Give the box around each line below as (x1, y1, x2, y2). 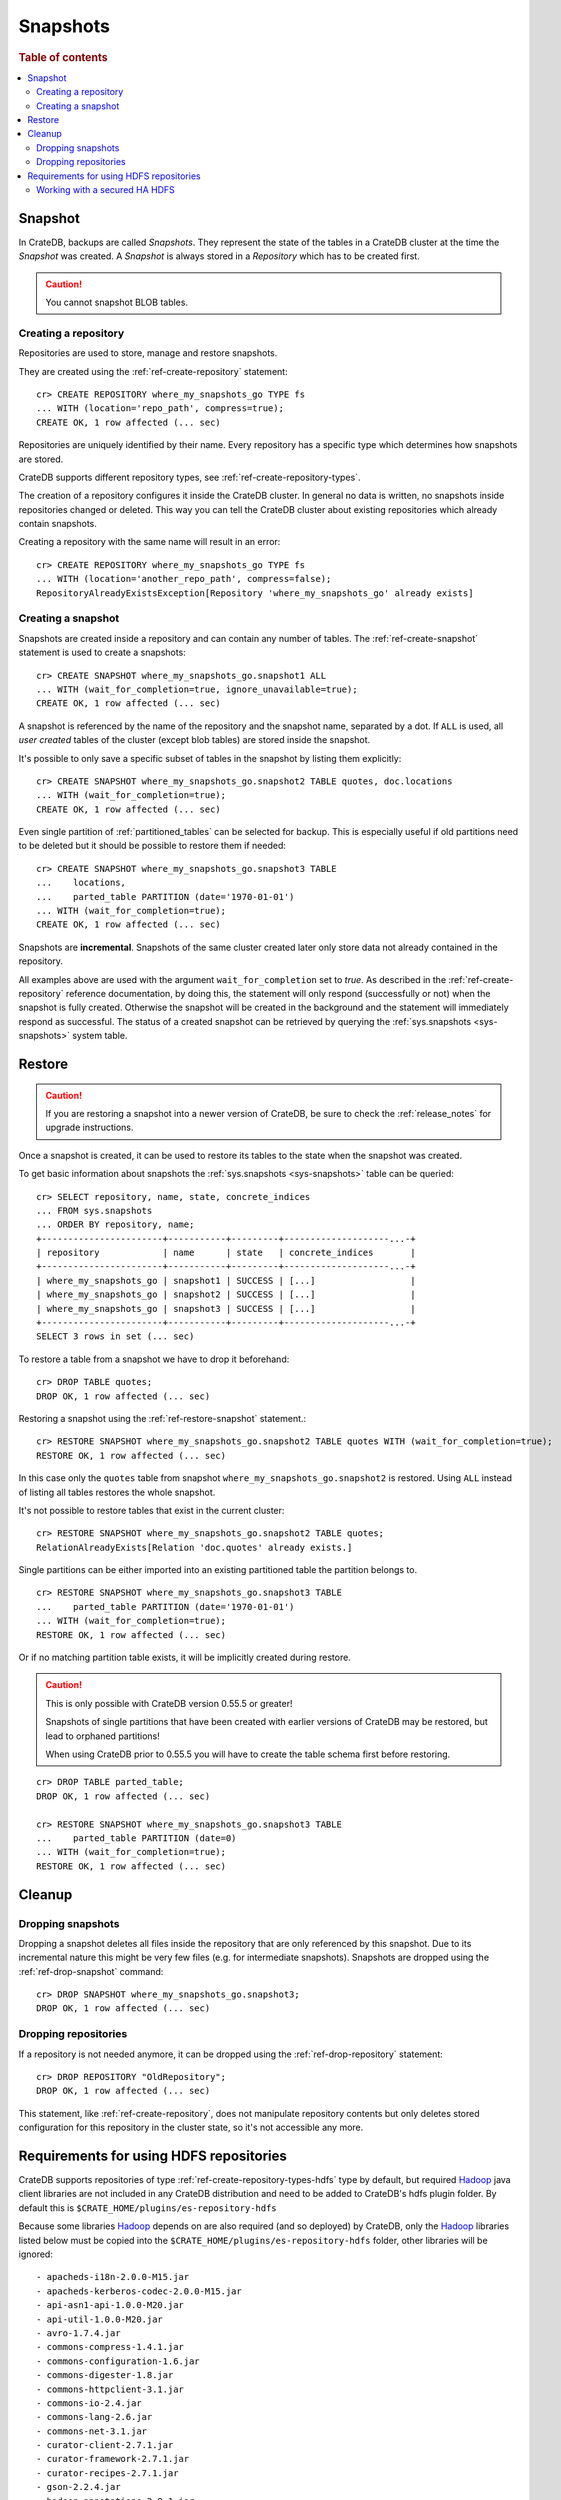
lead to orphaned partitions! (45, 1730, 160, 1742)
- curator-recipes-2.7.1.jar (36, 2467, 179, 2479)
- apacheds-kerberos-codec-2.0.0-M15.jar (36, 2285, 242, 2297)
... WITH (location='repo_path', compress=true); (36, 403, 285, 414)
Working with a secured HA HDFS (36, 183, 175, 195)
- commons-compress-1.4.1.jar (36, 2341, 185, 2353)
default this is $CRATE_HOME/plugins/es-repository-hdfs (18, 2201, 277, 2214)
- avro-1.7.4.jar (36, 2327, 121, 2339)
